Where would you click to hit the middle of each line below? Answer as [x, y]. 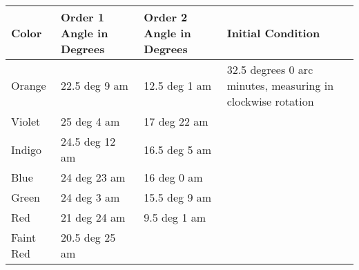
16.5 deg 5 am [178, 149]
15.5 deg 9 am [178, 197]
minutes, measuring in [280, 85]
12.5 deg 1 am [178, 85]
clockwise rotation [270, 101]
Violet [26, 121]
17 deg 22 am [176, 121]
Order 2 [166, 17]
